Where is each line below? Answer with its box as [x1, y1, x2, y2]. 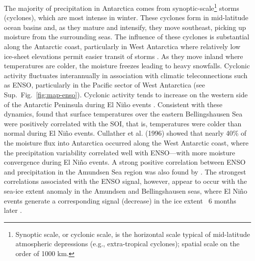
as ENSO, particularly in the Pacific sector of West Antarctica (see [4, 80, 205, 90]
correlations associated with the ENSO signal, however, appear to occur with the [4, 176, 247, 186]
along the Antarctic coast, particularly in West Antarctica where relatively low [4, 41, 241, 52]
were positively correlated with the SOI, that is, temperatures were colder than [4, 118, 242, 128]
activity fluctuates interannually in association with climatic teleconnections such [4, 70, 248, 80]
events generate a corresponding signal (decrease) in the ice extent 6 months [4, 195, 236, 205]
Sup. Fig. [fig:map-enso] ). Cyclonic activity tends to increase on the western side [4, 89, 248, 99]
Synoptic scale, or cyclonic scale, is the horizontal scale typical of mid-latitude [15, 229, 250, 239]
